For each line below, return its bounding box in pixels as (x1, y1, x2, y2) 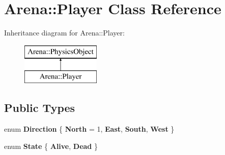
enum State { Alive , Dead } (4, 140, 98, 151)
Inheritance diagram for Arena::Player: (4, 27, 125, 38)
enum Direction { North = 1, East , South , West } (4, 124, 175, 134)
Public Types (4, 100, 75, 115)
